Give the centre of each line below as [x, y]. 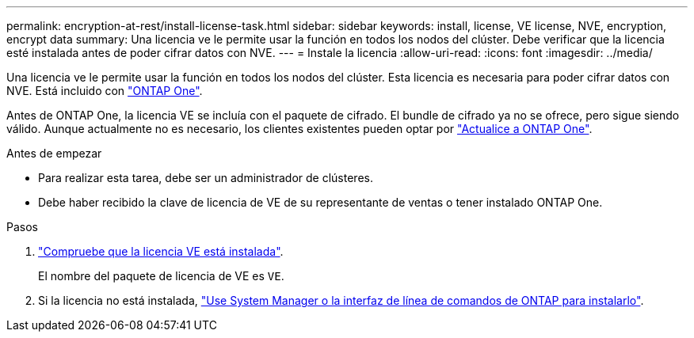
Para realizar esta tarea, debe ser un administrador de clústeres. [206, 178]
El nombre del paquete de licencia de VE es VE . [161, 276]
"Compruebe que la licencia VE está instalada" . [161, 251]
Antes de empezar [54, 153]
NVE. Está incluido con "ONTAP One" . [105, 91]
